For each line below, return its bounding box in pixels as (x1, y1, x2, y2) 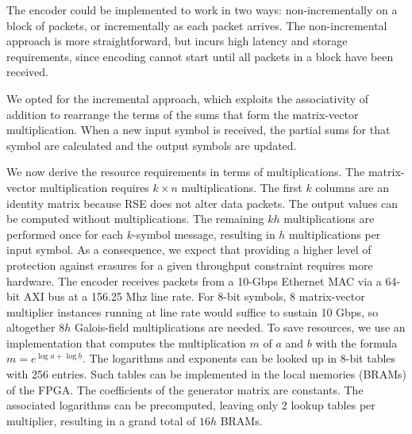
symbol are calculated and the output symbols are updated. (6, 136, 297, 153)
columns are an (315, 179, 390, 195)
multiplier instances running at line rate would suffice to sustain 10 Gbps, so (6, 303, 379, 320)
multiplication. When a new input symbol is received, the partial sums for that (6, 121, 391, 138)
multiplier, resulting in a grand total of (6, 412, 196, 428)
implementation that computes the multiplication (6, 334, 246, 351)
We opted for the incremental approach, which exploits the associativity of (6, 90, 369, 106)
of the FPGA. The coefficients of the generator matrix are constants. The (6, 381, 364, 398)
